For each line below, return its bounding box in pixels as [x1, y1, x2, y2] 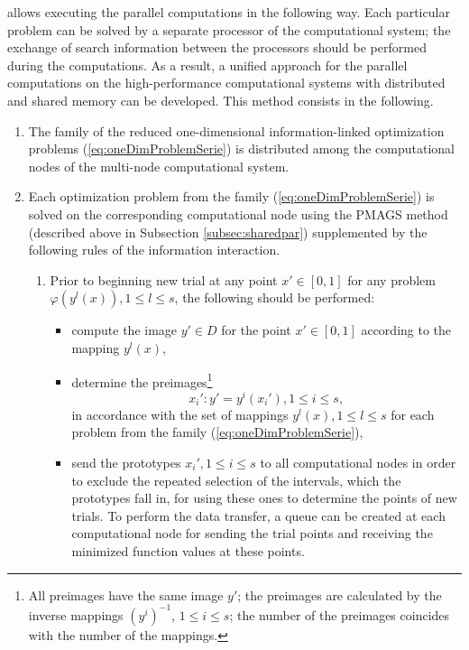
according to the [361, 320, 452, 339]
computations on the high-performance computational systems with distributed [7, 73, 446, 92]
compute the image [71, 320, 178, 339]
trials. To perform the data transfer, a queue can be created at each [71, 506, 446, 525]
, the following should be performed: [174, 288, 375, 307]
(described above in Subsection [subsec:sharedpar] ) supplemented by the [28, 222, 428, 241]
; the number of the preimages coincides [229, 605, 450, 624]
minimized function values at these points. [71, 541, 305, 560]
